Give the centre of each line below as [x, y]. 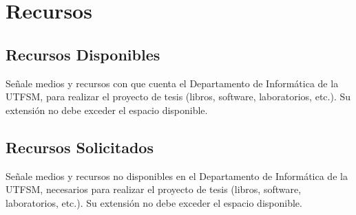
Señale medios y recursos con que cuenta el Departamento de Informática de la [172, 83]
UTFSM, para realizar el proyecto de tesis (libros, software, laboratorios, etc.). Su [178, 97]
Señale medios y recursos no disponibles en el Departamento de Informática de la [177, 176]
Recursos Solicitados [80, 147]
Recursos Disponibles [83, 54]
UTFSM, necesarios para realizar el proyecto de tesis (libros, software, [154, 189]
